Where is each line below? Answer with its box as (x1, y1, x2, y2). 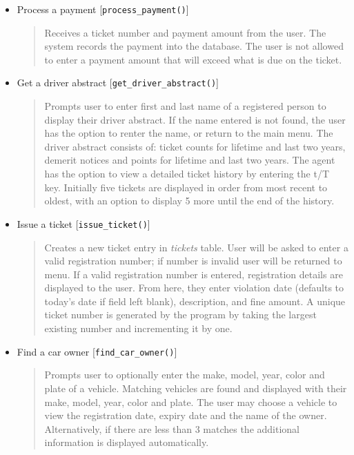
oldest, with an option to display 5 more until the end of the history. (44, 193, 335, 208)
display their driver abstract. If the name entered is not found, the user (44, 112, 346, 126)
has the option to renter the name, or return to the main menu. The (44, 126, 333, 140)
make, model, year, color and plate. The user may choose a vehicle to (44, 394, 337, 409)
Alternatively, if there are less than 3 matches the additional (44, 421, 299, 436)
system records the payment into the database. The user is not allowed (44, 39, 344, 53)
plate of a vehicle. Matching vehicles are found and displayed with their (44, 380, 347, 395)
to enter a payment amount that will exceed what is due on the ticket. (44, 52, 342, 66)
